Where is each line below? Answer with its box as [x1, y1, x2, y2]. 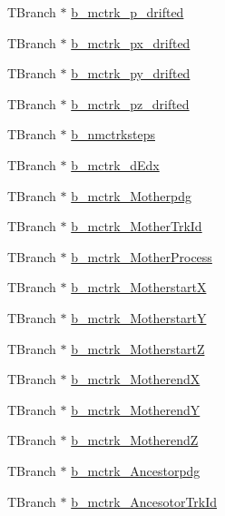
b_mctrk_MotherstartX [71, 278, 207, 297]
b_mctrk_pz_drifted [71, 94, 190, 113]
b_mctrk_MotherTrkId [71, 217, 202, 236]
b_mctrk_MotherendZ [71, 430, 199, 450]
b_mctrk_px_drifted [71, 33, 191, 52]
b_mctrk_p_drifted [71, 3, 184, 21]
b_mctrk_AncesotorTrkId [71, 491, 218, 511]
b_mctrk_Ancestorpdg [71, 460, 201, 480]
